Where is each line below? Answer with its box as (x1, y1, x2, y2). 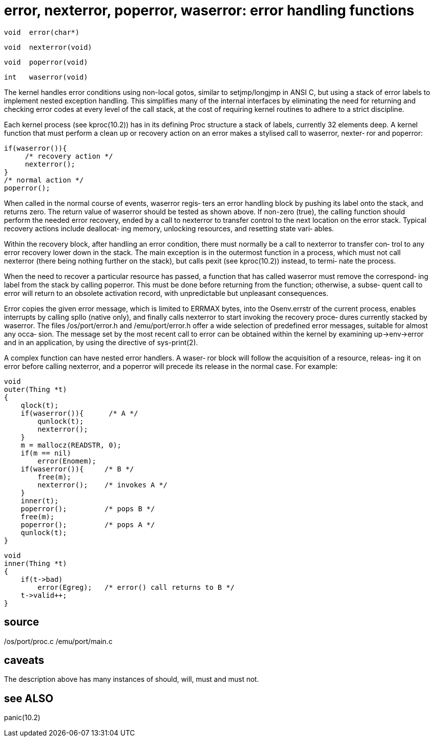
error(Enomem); (37, 457, 96, 465)
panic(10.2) (4, 713, 41, 722)
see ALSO (4, 692, 54, 705)
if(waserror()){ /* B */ (20, 464, 134, 473)
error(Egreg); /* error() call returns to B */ (37, 583, 235, 591)
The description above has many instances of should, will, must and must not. (4, 675, 259, 684)
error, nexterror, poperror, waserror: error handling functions (4, 2, 415, 19)
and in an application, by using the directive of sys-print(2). (4, 338, 198, 347)
